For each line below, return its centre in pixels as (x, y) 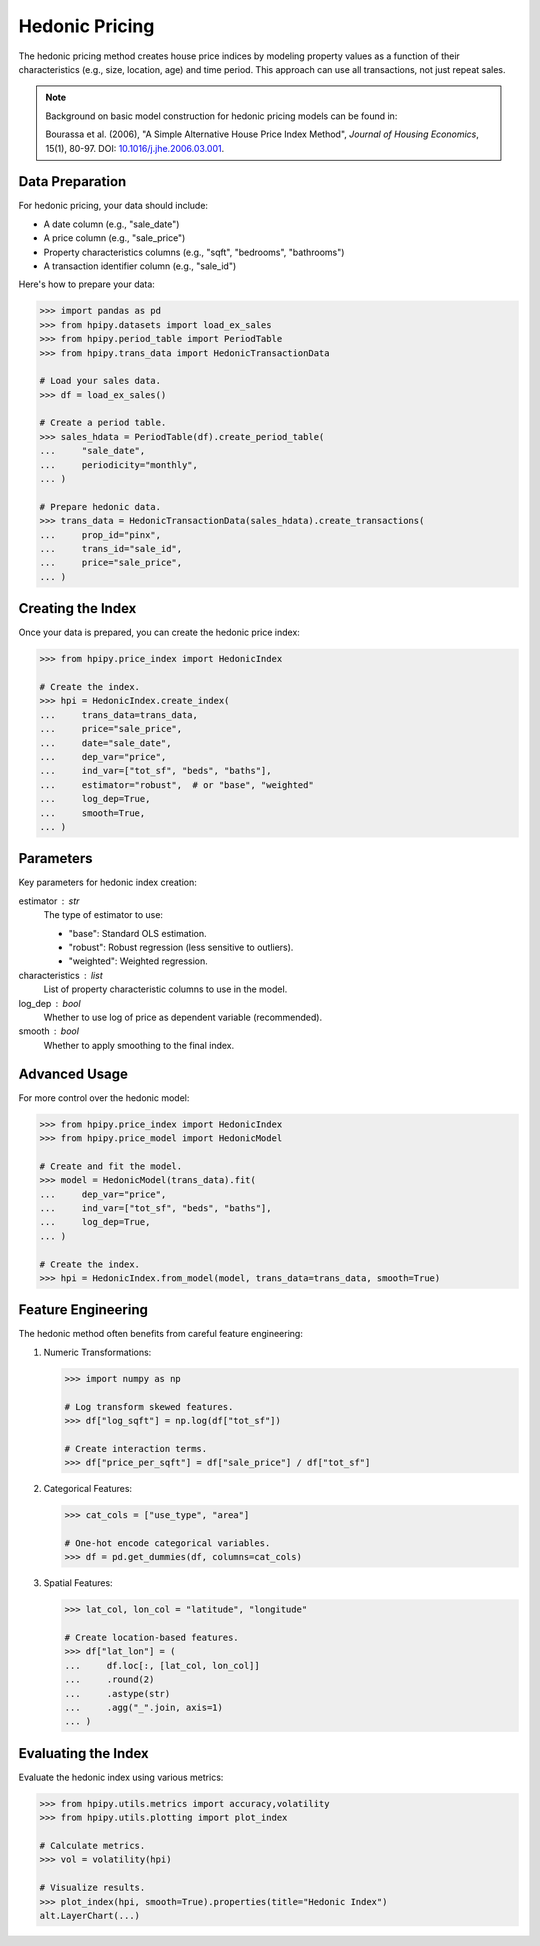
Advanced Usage (73, 1073)
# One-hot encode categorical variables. (167, 1543)
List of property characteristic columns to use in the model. (165, 989)
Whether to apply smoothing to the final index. (139, 1045)
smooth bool (49, 1031)
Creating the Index (77, 608)
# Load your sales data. (100, 381)
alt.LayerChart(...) (89, 1915)
